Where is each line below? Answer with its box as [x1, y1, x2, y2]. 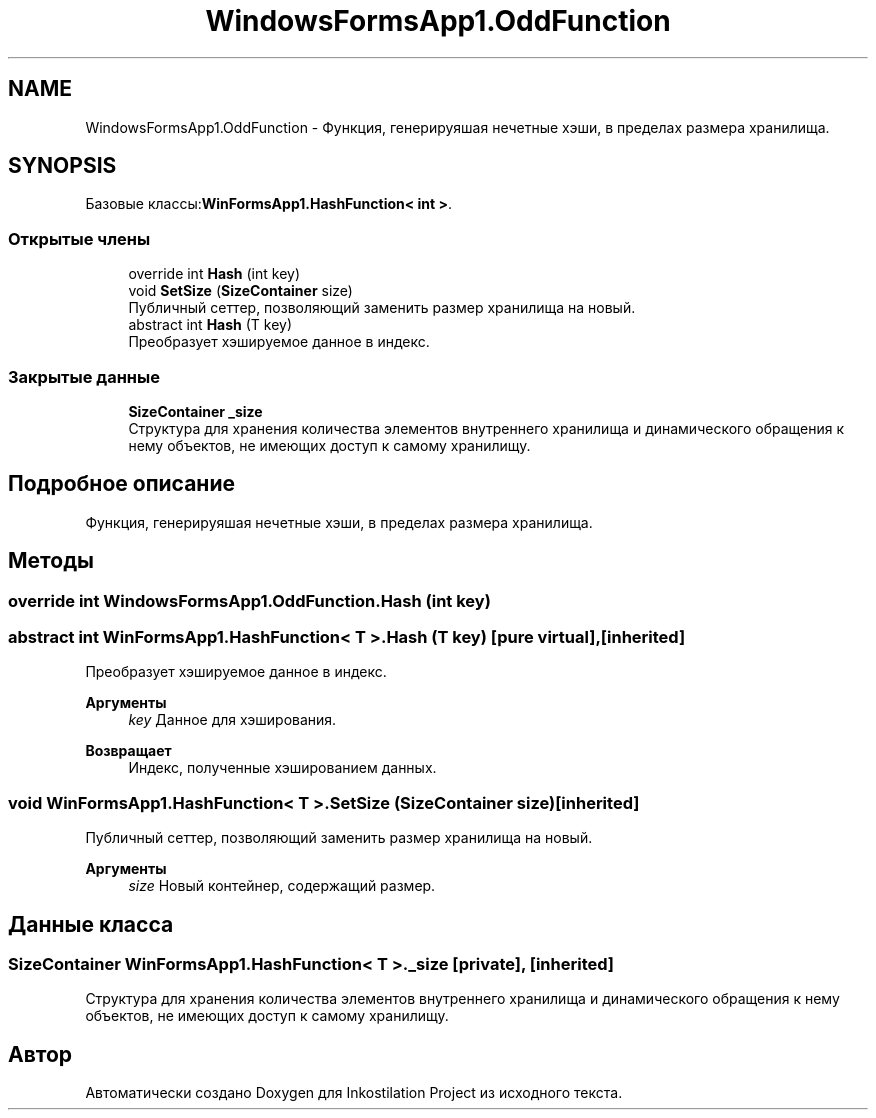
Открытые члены [8, 228, 151, 249]
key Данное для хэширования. [128, 711, 337, 729]
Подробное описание [8, 471, 235, 497]
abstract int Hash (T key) [128, 316, 293, 334]
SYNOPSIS [8, 153, 117, 179]
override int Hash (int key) [128, 265, 301, 283]
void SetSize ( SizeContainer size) [128, 282, 353, 300]
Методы [8, 548, 94, 574]
